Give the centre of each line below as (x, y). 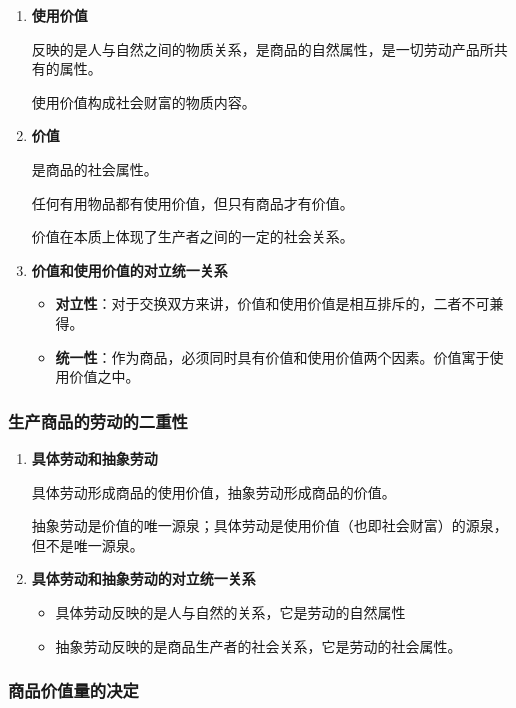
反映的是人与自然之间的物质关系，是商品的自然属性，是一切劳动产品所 (262, 48)
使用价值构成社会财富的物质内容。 (143, 101)
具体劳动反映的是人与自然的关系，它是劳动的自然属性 (230, 611)
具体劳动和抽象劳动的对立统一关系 (143, 578)
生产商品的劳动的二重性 (98, 420)
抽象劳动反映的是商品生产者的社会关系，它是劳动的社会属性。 (258, 645)
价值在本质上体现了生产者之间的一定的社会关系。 (192, 236)
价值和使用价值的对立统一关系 (129, 269)
